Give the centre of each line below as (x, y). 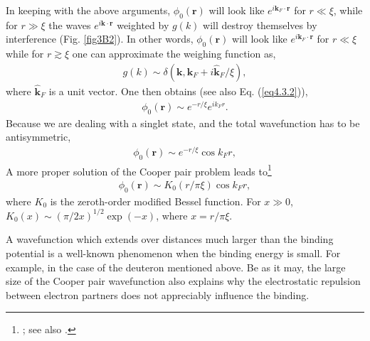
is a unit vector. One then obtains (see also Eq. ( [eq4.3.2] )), (178, 91)
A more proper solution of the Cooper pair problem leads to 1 (139, 170)
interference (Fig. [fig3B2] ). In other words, (100, 39)
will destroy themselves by (260, 25)
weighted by (143, 25)
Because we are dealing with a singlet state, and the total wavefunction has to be (183, 123)
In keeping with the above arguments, (88, 10)
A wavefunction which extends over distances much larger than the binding (170, 239)
